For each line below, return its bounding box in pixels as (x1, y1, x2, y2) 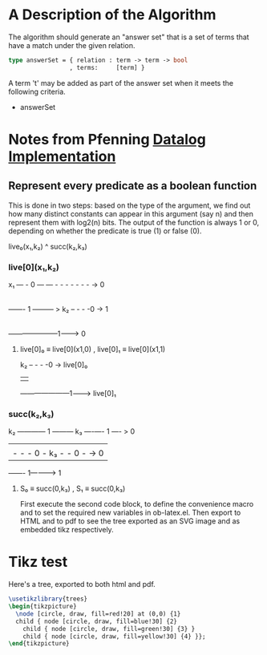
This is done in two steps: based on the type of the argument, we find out (8, 200, 251, 210)
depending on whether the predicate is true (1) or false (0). (8, 226, 202, 236)
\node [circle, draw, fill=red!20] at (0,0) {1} (15, 609, 181, 618)
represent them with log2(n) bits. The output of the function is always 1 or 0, (8, 217, 260, 227)
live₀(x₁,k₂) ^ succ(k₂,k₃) (8, 241, 88, 251)
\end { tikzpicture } (8, 640, 70, 648)
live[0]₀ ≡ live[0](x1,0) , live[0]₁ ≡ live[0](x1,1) (19, 344, 166, 354)
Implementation (8, 147, 116, 165)
